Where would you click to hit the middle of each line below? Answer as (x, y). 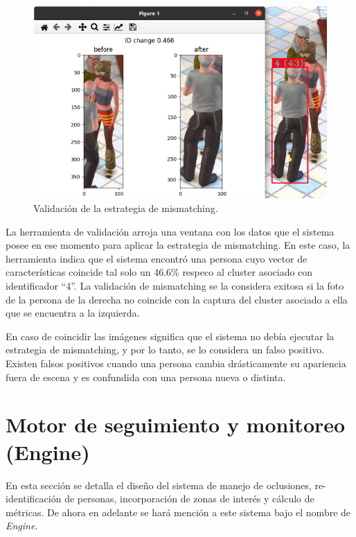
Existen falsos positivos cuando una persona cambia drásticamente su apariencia (176, 363)
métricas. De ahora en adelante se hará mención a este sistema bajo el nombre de (178, 512)
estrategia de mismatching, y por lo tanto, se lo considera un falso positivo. (165, 350)
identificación (34, 499)
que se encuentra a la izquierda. (73, 313)
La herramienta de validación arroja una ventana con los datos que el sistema (170, 231)
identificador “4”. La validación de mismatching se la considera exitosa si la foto (175, 286)
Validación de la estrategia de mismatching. (126, 208)
